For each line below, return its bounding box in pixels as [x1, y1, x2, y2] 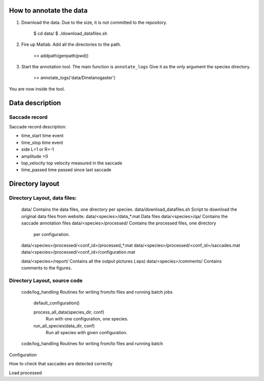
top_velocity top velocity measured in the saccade [21, 160, 122, 166]
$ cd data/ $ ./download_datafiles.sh [33, 30, 108, 36]
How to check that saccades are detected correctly [9, 361, 112, 367]
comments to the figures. [21, 265, 72, 271]
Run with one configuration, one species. [45, 316, 129, 322]
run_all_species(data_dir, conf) [33, 322, 95, 329]
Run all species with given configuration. [45, 329, 128, 335]
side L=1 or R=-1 [21, 146, 54, 152]
